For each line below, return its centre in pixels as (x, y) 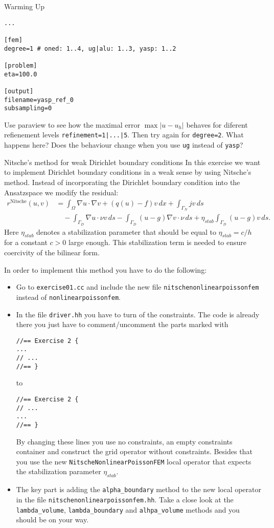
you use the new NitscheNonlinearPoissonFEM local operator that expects (134, 461)
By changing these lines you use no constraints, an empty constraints (124, 441)
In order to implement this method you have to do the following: (106, 269)
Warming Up (25, 6)
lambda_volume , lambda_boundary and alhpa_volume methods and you (128, 509)
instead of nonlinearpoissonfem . (68, 297)
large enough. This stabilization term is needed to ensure (157, 242)
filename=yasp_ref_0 (39, 100)
